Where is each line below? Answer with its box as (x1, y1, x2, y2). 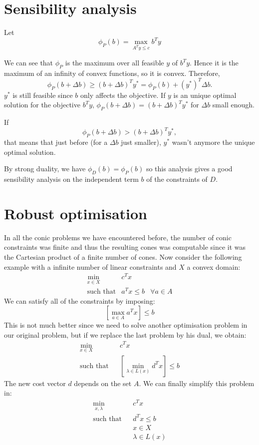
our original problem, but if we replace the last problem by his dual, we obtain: (4, 329, 247, 340)
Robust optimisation (4, 203, 148, 223)
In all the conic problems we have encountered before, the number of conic (4, 232, 232, 242)
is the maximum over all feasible (65, 57, 164, 67)
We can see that (4, 57, 53, 67)
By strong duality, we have (4, 163, 86, 174)
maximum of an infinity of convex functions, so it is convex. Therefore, (4, 67, 220, 78)
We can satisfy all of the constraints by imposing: (4, 295, 155, 306)
